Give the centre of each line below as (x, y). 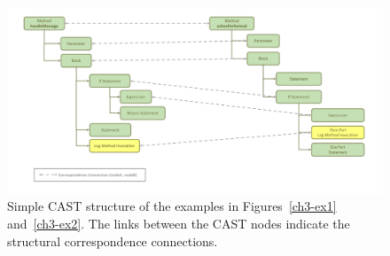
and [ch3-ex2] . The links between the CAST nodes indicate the (179, 223)
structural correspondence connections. (113, 240)
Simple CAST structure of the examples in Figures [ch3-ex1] (172, 206)
